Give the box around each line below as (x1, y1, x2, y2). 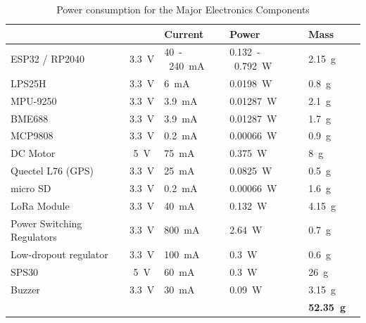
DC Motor (11, 146, 56, 160)
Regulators (11, 229, 57, 244)
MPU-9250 (11, 93, 57, 108)
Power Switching (11, 215, 82, 230)
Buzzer (11, 281, 40, 296)
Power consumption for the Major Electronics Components (56, 2, 310, 16)
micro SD (11, 180, 51, 195)
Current (164, 26, 204, 41)
